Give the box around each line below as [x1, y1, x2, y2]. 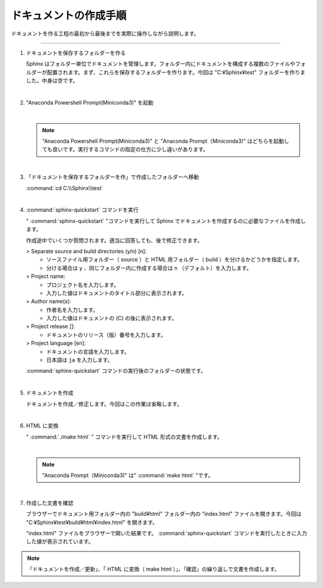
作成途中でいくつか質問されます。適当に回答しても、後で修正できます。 [26, 237, 203, 244]
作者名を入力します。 [46, 306, 99, 313]
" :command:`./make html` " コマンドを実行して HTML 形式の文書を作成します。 [26, 433, 223, 440]
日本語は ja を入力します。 [46, 356, 113, 364]
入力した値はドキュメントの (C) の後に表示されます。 [46, 314, 177, 322]
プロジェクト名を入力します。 [46, 281, 120, 288]
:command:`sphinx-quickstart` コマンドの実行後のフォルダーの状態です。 [26, 367, 206, 375]
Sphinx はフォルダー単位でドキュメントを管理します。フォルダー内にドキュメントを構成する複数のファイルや [26, 60, 295, 68]
